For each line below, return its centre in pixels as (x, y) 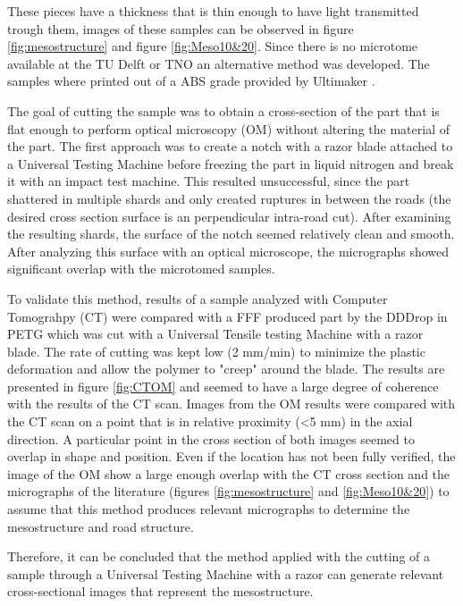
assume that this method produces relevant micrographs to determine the (209, 509)
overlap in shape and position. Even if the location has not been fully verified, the (231, 456)
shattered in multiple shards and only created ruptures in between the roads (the (229, 198)
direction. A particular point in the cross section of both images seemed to (211, 438)
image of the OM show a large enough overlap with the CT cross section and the (229, 473)
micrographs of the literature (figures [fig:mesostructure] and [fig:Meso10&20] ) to (228, 491)
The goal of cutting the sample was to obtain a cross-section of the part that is (223, 110)
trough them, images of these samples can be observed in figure (181, 28)
